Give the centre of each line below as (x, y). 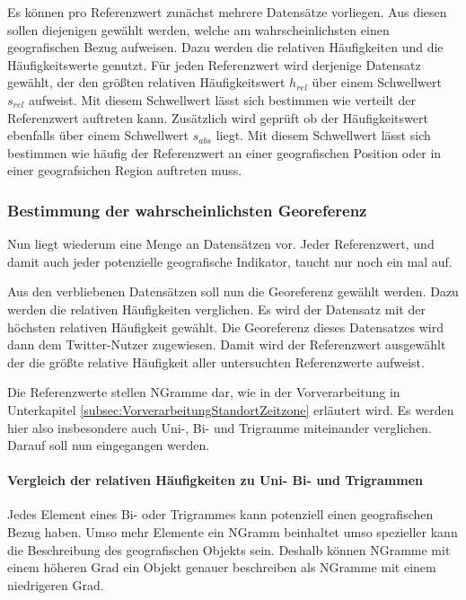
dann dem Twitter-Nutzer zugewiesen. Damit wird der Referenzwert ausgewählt (227, 344)
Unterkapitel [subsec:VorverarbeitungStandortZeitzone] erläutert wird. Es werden (231, 409)
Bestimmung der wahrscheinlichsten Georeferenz (187, 210)
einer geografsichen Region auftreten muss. (125, 170)
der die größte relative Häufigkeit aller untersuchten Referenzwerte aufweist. (216, 362)
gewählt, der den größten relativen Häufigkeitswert (146, 82)
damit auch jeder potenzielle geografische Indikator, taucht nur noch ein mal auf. (230, 261)
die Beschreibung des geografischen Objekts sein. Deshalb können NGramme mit (229, 549)
